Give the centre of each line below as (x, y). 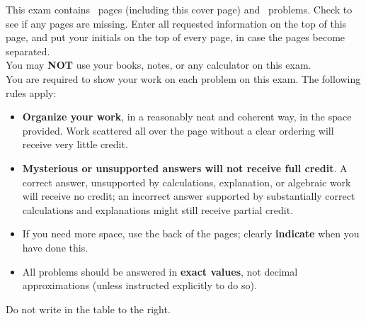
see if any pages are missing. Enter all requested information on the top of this (176, 23)
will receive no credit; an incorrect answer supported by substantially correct (189, 196)
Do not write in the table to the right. (88, 309)
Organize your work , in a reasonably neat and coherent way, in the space (187, 117)
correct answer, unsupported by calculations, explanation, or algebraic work (187, 182)
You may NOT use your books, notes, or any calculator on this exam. (159, 65)
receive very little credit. (75, 144)
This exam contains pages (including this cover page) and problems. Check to (179, 9)
